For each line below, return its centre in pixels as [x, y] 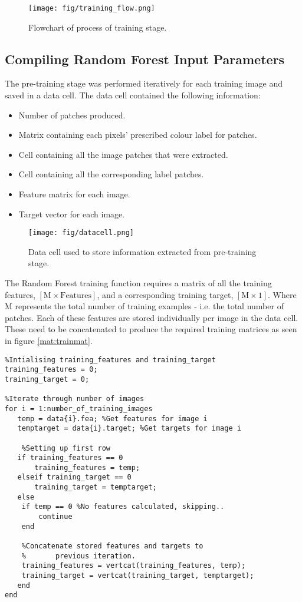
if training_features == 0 [70, 458]
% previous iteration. [78, 556]
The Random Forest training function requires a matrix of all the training [138, 283]
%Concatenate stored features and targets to [112, 546]
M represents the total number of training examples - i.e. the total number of [144, 306]
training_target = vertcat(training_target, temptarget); [138, 576]
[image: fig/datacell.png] [81, 233]
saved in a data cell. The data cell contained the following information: [133, 95]
